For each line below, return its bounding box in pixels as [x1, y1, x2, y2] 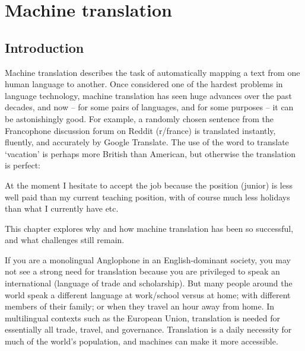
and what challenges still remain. [5, 234, 125, 246]
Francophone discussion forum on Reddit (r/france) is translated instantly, [5, 124, 276, 136]
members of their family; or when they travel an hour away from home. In [5, 300, 275, 312]
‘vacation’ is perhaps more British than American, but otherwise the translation [5, 147, 296, 159]
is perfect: [5, 159, 41, 171]
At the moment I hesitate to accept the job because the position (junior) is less [5, 178, 293, 191]
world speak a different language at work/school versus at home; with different [5, 288, 291, 301]
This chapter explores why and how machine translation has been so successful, [5, 222, 294, 234]
